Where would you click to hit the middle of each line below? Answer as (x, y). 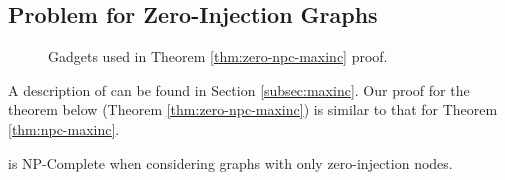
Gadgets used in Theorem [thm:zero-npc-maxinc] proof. (218, 56)
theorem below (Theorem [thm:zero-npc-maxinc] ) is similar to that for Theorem (253, 109)
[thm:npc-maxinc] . (64, 128)
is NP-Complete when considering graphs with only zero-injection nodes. (230, 162)
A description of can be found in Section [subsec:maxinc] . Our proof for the (239, 89)
